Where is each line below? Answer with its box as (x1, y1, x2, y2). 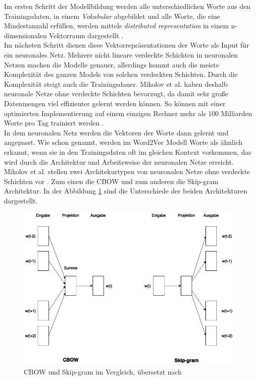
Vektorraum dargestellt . (49, 30, 124, 40)
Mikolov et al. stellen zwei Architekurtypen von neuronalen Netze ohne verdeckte (4, 166, 250, 177)
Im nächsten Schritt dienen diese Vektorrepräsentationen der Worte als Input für (4, 40, 249, 50)
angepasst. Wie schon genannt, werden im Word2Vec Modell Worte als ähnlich (4, 137, 243, 147)
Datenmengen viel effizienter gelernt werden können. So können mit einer (4, 98, 226, 108)
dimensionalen (4, 30, 47, 40)
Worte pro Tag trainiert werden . (4, 118, 104, 128)
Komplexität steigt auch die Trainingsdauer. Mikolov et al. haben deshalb (4, 78, 228, 89)
